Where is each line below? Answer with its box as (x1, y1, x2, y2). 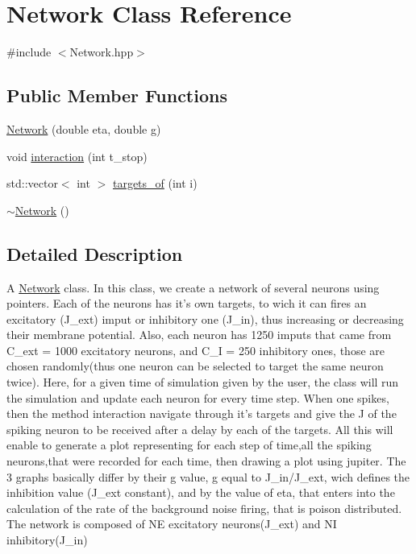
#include (6, 43, 52, 60)
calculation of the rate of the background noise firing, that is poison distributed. (6, 499, 402, 516)
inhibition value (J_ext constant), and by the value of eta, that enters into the (6, 484, 395, 501)
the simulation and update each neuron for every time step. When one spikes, (6, 389, 389, 406)
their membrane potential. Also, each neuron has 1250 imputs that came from (6, 326, 392, 343)
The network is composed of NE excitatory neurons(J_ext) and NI (6, 515, 337, 532)
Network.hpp (69, 43, 134, 60)
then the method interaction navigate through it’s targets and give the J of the (6, 405, 397, 422)
